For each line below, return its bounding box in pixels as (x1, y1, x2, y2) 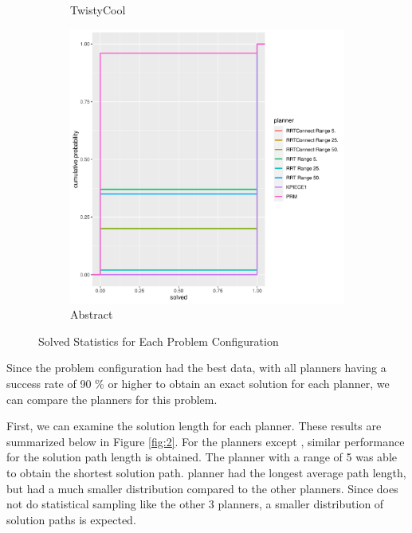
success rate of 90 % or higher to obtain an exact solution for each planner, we (6, 374, 390, 391)
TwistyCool (70, 2, 126, 18)
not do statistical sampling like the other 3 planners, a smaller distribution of (6, 496, 384, 512)
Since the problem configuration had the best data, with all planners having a (6, 359, 386, 376)
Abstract (70, 306, 113, 323)
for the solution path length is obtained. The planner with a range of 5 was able (6, 449, 397, 465)
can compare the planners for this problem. (6, 390, 218, 407)
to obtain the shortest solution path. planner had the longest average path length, (6, 464, 406, 480)
